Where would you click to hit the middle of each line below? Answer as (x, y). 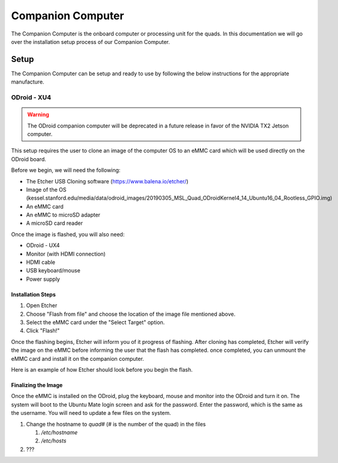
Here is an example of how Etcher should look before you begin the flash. (102, 369)
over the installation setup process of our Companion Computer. (91, 41)
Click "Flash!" (43, 331)
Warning (38, 115)
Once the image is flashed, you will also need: (68, 234)
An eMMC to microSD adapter (63, 215)
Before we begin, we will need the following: (66, 170)
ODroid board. (29, 159)
